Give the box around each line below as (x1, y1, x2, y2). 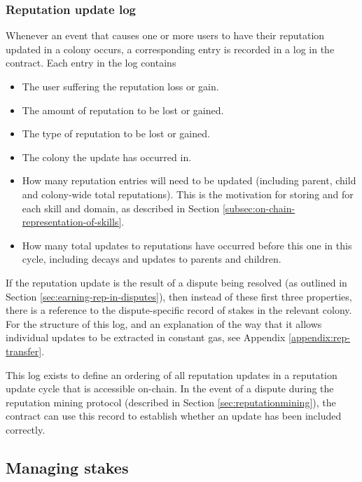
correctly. (6, 422, 46, 436)
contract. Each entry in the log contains (6, 55, 176, 70)
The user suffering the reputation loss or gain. (22, 79, 219, 93)
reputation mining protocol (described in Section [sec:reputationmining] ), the (6, 394, 336, 409)
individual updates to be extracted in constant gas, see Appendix (6, 330, 286, 345)
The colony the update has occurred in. (22, 149, 192, 164)
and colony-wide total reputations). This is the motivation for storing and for (22, 186, 354, 201)
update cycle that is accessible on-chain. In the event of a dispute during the (6, 381, 334, 396)
